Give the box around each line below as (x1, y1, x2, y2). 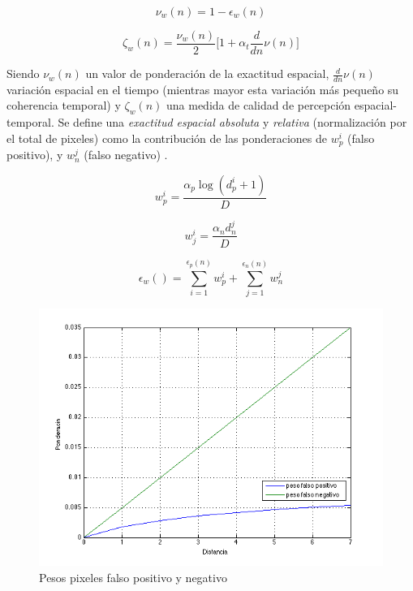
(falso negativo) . (84, 146, 168, 163)
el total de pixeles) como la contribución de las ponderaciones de (6, 129, 328, 146)
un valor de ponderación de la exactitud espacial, (85, 65, 329, 82)
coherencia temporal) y (6, 97, 121, 114)
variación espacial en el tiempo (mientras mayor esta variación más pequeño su (6, 80, 399, 97)
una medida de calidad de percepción (166, 97, 351, 114)
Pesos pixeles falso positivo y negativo (39, 568, 227, 585)
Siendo (6, 65, 40, 82)
